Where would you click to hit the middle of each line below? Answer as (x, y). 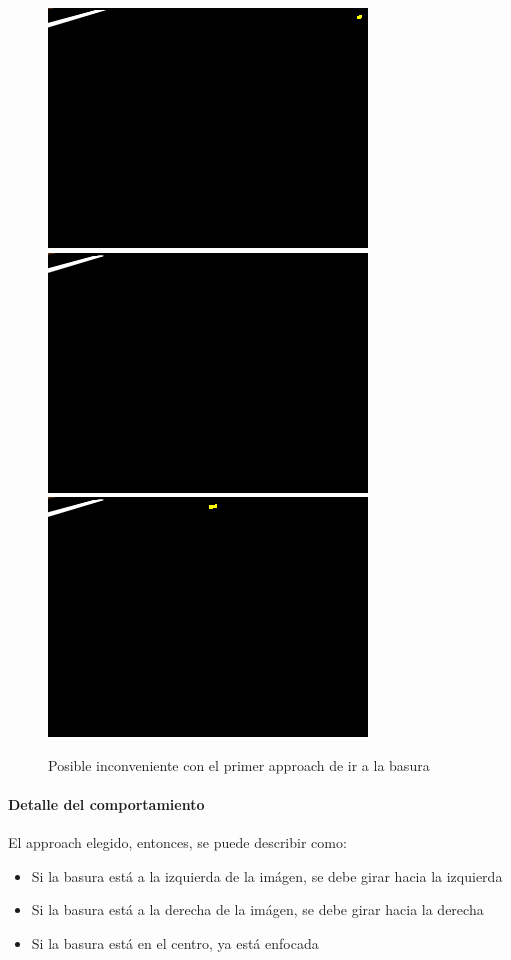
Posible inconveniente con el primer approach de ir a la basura (239, 764)
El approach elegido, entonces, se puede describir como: (177, 842)
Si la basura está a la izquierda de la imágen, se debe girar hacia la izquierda (267, 875)
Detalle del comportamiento (106, 803)
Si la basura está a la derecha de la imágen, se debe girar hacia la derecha (257, 909)
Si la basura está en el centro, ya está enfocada (175, 942)
